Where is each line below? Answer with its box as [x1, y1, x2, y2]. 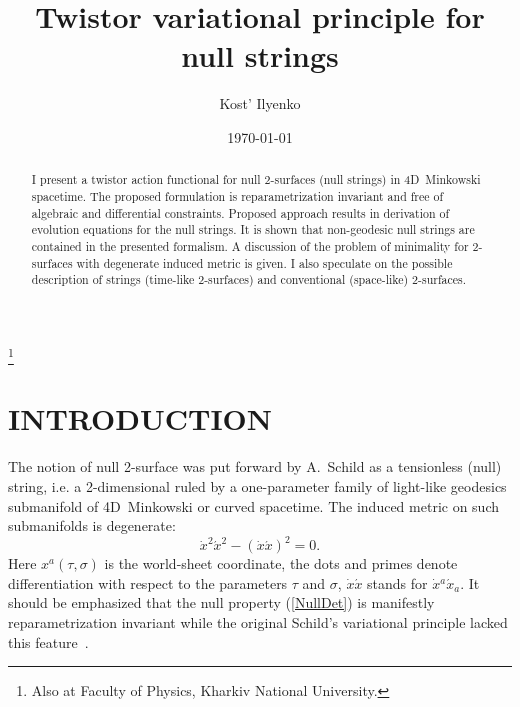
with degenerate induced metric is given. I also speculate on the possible [76, 254, 453, 271]
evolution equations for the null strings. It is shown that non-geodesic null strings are [31, 221, 475, 238]
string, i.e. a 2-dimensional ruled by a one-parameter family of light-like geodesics [8, 475, 507, 496]
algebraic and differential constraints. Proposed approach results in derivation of [31, 204, 450, 221]
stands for [367, 572, 428, 593]
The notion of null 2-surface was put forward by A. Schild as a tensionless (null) [8, 456, 502, 477]
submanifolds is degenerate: [8, 515, 176, 536]
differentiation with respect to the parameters [8, 572, 288, 593]
